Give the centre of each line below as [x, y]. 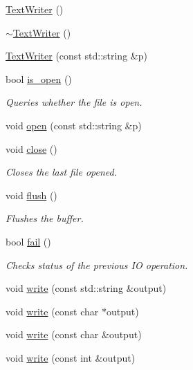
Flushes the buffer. [45, 218]
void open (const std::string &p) [74, 125]
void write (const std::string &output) [86, 288]
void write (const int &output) [71, 357]
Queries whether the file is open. [74, 102]
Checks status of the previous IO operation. [97, 265]
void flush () [31, 195]
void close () [31, 148]
